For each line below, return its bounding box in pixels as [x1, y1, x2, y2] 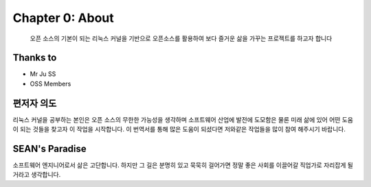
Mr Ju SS [30, 70, 56, 78]
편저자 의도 [12, 97, 57, 109]
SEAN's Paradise [12, 142, 87, 154]
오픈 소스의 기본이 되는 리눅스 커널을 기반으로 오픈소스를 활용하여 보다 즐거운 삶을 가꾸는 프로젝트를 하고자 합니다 [30, 34, 333, 42]
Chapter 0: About [12, 10, 115, 25]
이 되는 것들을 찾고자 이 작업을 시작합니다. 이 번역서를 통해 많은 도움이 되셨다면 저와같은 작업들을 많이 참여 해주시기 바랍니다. [12, 125, 346, 134]
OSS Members [30, 79, 71, 88]
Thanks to [12, 52, 57, 64]
